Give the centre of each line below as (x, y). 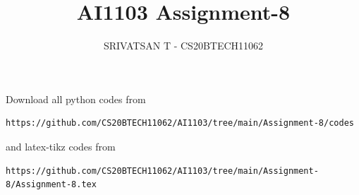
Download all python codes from (76, 99)
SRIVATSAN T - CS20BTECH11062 (183, 46)
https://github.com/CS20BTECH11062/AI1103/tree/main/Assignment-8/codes (180, 123)
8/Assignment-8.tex (51, 185)
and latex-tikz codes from (61, 146)
